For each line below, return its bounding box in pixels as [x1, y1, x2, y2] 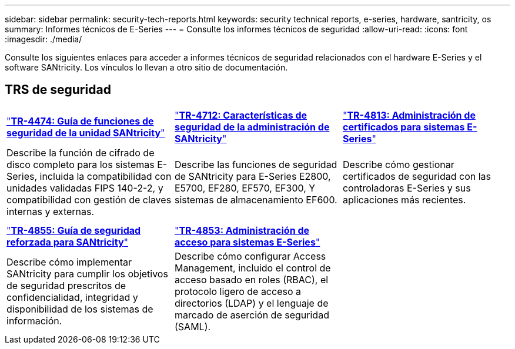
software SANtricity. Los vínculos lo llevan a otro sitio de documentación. [5, 62, 288, 72]
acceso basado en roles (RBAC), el [174, 273, 329, 286]
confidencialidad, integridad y [6, 291, 138, 303]
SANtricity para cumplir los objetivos [6, 267, 168, 280]
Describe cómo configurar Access [174, 250, 326, 262]
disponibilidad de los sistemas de [6, 303, 153, 315]
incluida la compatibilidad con [39, 170, 172, 182]
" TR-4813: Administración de [342, 109, 476, 121]
